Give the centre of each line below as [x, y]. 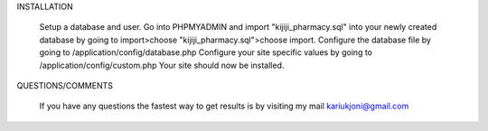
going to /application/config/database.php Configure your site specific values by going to [206, 52]
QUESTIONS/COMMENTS [65, 85]
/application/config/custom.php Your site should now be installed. [162, 65]
